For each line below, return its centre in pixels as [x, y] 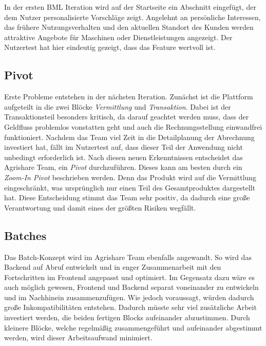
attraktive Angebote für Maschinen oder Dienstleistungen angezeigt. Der [118, 37]
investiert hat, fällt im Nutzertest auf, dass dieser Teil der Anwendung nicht [123, 147]
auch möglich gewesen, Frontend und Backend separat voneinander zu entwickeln [131, 287]
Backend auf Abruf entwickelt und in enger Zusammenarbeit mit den [113, 267]
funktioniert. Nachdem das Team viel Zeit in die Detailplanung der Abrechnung [129, 137]
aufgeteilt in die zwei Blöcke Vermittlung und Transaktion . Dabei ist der [118, 106]
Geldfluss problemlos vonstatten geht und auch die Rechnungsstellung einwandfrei [133, 126]
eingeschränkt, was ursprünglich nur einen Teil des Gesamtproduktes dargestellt [130, 187]
